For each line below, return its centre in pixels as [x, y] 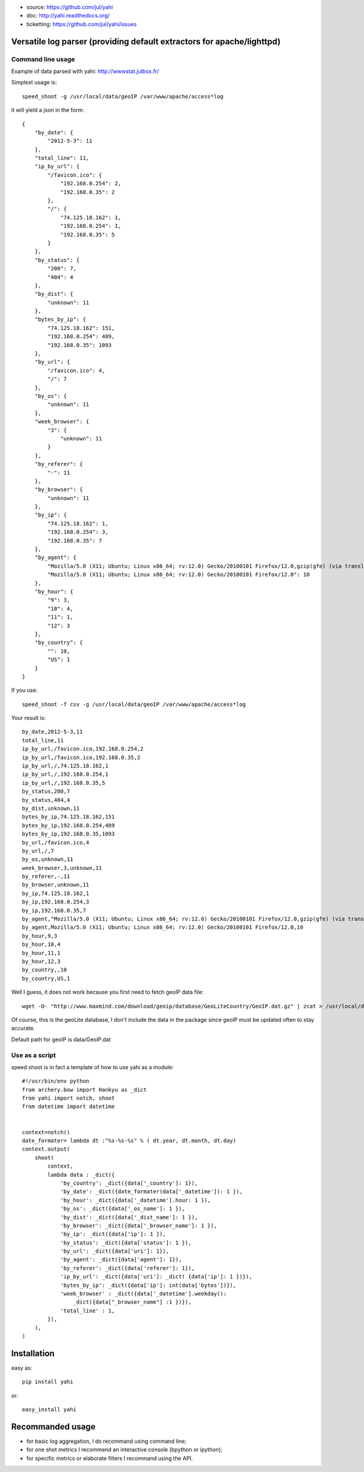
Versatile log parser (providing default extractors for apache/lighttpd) [146, 42]
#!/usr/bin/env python [56, 1081]
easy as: [22, 1368]
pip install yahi [48, 1382]
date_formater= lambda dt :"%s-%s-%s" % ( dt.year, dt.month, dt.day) [129, 1141]
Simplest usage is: [34, 83]
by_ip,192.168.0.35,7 [54, 910]
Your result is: [29, 718]
